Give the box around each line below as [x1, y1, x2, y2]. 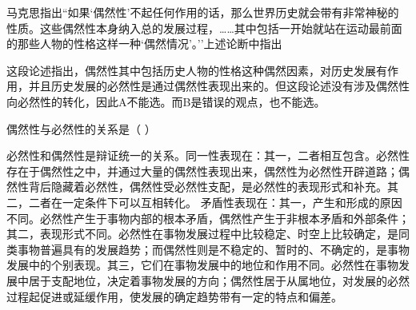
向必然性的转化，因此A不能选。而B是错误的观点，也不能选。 [6, 93, 326, 109]
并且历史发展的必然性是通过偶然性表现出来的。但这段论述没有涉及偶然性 [28, 77, 410, 94]
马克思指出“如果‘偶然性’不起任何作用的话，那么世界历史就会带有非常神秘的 [6, 4, 399, 20]
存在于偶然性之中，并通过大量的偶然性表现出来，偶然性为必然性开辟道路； [6, 162, 398, 179]
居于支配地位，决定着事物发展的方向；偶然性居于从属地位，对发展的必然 [28, 272, 410, 288]
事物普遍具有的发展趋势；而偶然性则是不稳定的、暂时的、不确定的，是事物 [17, 240, 410, 257]
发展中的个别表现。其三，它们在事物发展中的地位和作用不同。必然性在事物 [6, 256, 398, 273]
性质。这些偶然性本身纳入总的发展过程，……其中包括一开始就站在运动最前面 [6, 19, 402, 36]
